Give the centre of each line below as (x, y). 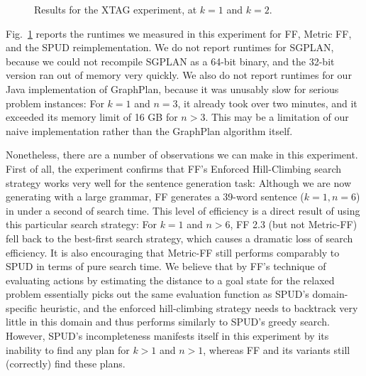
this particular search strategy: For (81, 224)
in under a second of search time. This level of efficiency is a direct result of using (183, 210)
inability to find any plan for (68, 349)
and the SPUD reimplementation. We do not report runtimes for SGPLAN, (170, 47)
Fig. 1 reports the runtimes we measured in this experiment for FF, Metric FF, (179, 33)
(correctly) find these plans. (66, 364)
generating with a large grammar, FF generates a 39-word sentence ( (155, 197)
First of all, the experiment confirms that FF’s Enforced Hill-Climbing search (174, 168)
